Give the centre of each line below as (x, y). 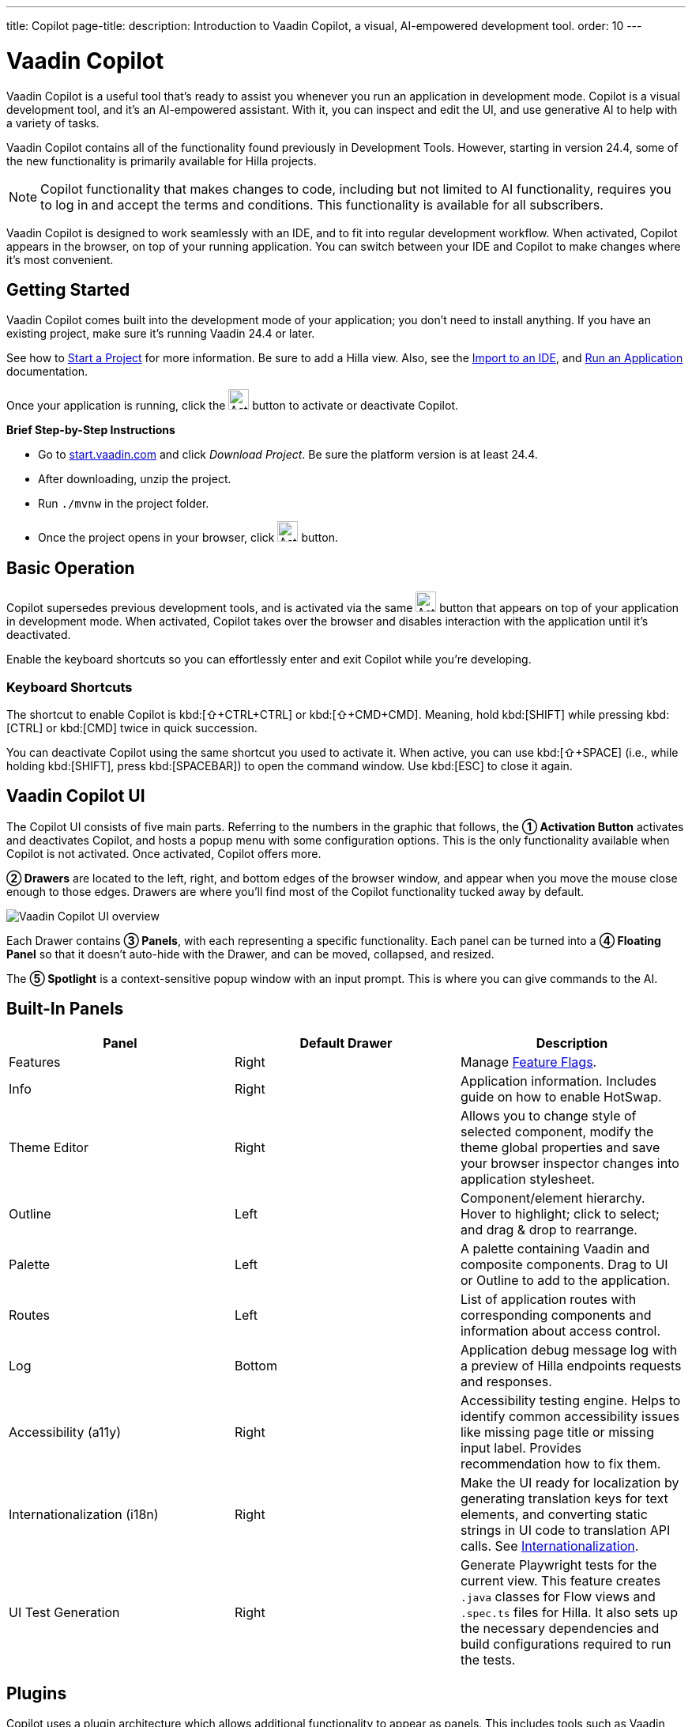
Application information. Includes (558, 1081)
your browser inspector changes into (570, 1163)
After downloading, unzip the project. (135, 479)
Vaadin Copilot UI (76, 796)
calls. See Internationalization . (549, 1546)
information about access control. (560, 1330)
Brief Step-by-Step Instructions (91, 430)
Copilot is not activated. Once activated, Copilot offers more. (164, 853)
